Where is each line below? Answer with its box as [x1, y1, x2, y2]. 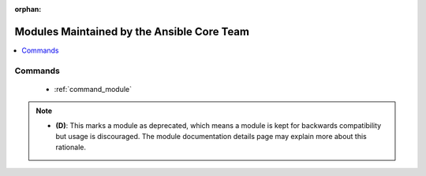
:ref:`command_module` [54, 84, 133, 93]
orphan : [14, 5, 42, 13]
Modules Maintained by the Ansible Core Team [14, 24, 250, 38]
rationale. [55, 142, 87, 152]
